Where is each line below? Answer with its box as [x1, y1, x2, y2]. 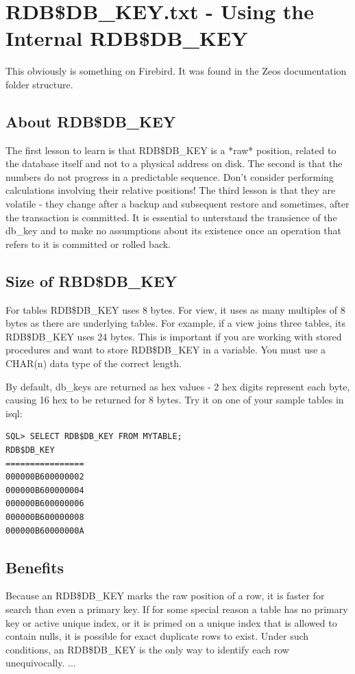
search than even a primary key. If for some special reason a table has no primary [5, 601, 348, 616]
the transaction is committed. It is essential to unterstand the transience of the [5, 210, 337, 224]
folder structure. [5, 77, 73, 91]
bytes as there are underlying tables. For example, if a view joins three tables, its [5, 316, 345, 330]
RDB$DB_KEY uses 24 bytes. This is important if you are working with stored [5, 329, 342, 343]
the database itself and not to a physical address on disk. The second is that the [5, 156, 343, 171]
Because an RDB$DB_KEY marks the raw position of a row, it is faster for [5, 588, 325, 603]
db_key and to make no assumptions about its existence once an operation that [5, 223, 342, 238]
